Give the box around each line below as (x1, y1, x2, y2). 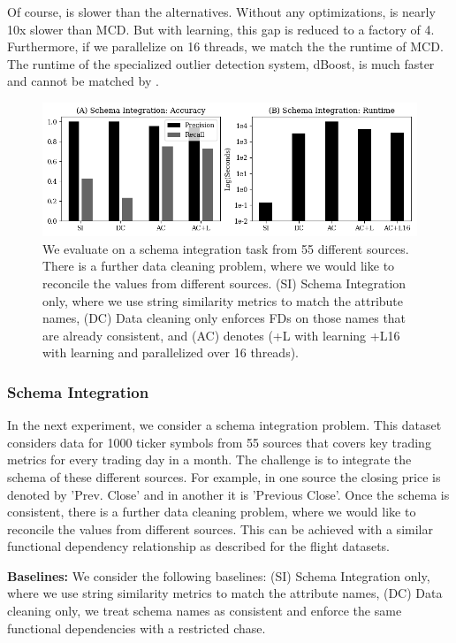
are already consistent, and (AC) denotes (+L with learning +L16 (42, 325, 400, 344)
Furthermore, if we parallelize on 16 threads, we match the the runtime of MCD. (7, 37, 444, 56)
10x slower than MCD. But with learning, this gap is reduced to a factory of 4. (7, 19, 435, 38)
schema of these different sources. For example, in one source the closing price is (7, 467, 441, 486)
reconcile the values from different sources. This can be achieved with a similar (7, 519, 433, 538)
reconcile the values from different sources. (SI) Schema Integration (42, 273, 407, 292)
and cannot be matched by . (7, 72, 159, 90)
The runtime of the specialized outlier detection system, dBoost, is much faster (7, 54, 435, 73)
